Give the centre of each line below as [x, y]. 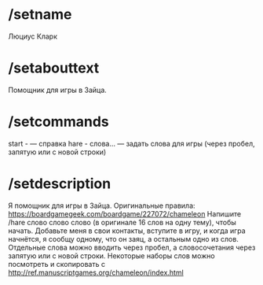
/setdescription [60, 183]
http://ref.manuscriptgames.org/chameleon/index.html [96, 272]
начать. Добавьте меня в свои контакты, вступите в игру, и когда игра [127, 231]
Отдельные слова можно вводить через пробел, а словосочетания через [132, 247]
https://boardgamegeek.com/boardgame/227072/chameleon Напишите [125, 213]
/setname [40, 15]
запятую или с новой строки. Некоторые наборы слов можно [111, 255]
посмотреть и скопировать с [57, 264]
